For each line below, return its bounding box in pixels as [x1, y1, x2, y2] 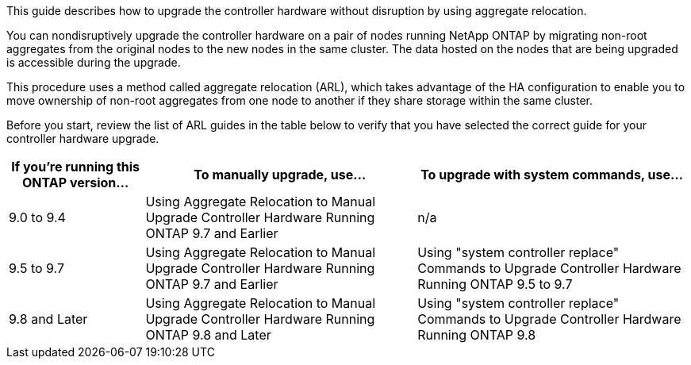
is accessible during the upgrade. [6, 56, 181, 69]
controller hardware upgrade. [6, 132, 159, 145]
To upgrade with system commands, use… [420, 167, 683, 182]
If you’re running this [11, 159, 140, 175]
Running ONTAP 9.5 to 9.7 [417, 276, 573, 292]
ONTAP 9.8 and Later [145, 327, 271, 343]
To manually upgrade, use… [194, 167, 367, 182]
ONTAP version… [22, 175, 129, 190]
